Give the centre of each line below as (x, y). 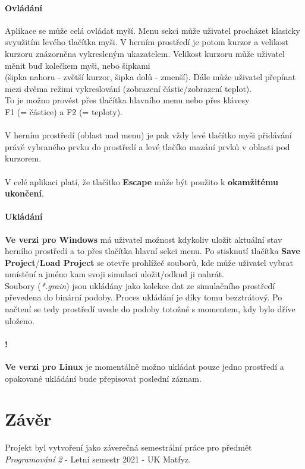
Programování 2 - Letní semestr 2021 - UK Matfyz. (98, 459)
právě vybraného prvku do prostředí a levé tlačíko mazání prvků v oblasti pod (147, 146)
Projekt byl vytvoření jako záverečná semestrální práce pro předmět (128, 447)
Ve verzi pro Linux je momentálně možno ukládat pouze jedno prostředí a (144, 367)
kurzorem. (23, 158)
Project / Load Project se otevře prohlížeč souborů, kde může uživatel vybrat (149, 262)
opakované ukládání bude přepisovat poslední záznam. (103, 378)
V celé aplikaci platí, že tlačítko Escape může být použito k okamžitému (142, 181)
